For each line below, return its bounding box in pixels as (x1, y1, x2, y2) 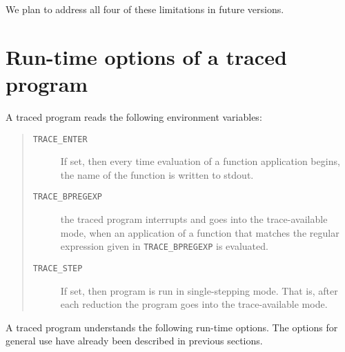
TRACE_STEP (32, 263, 83, 273)
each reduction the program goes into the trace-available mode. (60, 297, 328, 311)
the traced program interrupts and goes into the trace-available (60, 212, 328, 226)
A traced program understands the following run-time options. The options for (6, 320, 338, 334)
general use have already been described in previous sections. (6, 333, 263, 348)
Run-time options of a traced (6, 42, 287, 70)
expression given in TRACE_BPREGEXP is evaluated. (60, 239, 268, 253)
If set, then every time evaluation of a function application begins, (60, 154, 340, 168)
